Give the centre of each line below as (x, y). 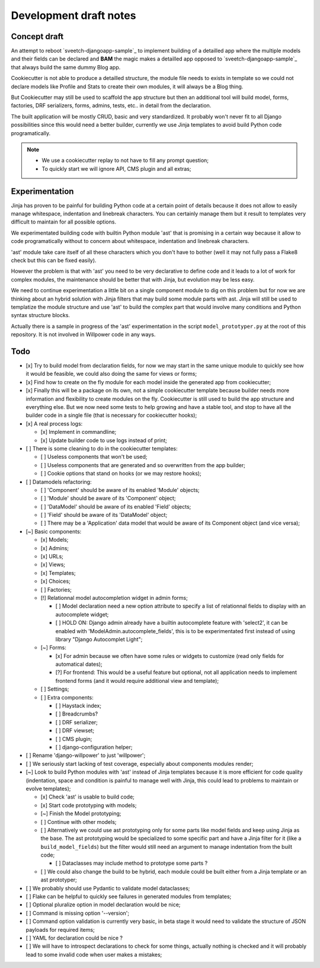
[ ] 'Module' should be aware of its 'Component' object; (108, 499)
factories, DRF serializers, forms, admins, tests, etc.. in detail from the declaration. (111, 106)
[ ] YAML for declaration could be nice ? (74, 938)
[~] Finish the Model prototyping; (81, 814)
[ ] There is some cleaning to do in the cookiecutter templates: (102, 448)
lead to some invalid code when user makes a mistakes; (94, 954)
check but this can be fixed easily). (54, 260)
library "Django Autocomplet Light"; (99, 639)
